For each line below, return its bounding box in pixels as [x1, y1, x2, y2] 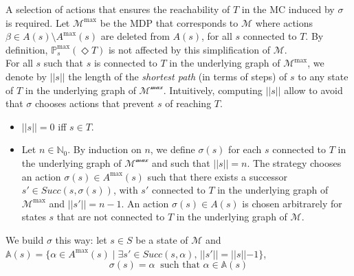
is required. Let [5, 15, 70, 30]
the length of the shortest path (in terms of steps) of [68, 69, 287, 83]
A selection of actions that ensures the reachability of [5, 2, 230, 16]
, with [113, 183, 138, 197]
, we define [150, 142, 195, 157]
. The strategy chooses [247, 155, 342, 170]
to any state [298, 69, 349, 83]
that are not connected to [56, 209, 165, 224]
